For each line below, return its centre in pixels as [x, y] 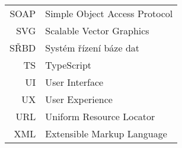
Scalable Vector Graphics [97, 30]
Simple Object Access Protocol [109, 13]
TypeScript [68, 65]
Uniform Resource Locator [100, 116]
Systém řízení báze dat [92, 48]
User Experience [79, 99]
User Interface [74, 82]
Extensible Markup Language [106, 133]
